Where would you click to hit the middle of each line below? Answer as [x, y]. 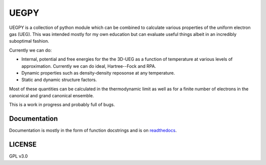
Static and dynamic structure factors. [59, 80]
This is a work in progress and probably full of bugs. [62, 105]
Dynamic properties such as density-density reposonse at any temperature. [98, 73]
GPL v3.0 [18, 156]
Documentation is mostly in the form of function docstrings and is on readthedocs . [93, 131]
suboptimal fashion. [29, 41]
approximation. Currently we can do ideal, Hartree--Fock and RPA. [89, 66]
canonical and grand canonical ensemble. [51, 96]
